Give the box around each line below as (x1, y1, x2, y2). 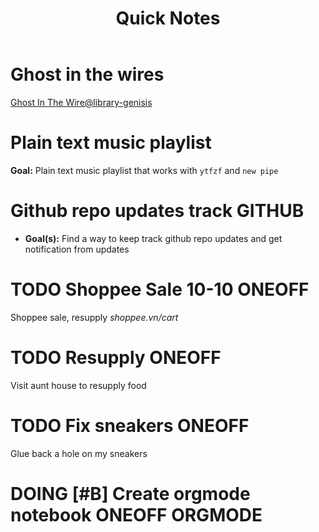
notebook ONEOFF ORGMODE (10, 503, 263, 526)
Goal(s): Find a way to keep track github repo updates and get (24, 232, 283, 244)
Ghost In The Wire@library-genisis (10, 96, 153, 108)
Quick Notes (115, 7, 221, 30)
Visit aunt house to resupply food (10, 379, 147, 391)
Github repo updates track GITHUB (10, 200, 305, 222)
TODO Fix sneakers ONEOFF (10, 414, 250, 437)
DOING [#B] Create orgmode (10, 482, 251, 505)
